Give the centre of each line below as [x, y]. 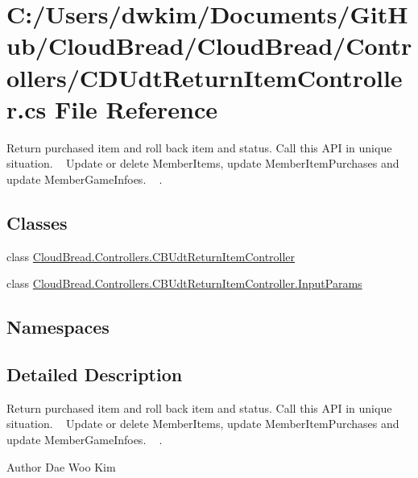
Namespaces [58, 327]
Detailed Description [95, 374]
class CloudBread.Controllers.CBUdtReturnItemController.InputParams [184, 283]
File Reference [136, 108]
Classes [37, 222]
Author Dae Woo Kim [61, 466]
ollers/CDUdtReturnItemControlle [205, 77]
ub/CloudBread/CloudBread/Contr [209, 46]
